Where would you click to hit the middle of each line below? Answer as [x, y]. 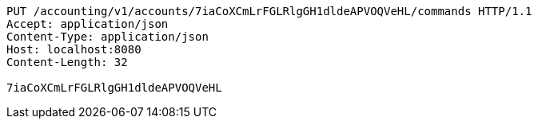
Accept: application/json [88, 24]
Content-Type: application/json [108, 37]
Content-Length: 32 [67, 62]
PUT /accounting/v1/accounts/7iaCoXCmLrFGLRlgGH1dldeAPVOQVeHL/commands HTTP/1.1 [269, 11]
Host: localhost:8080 [74, 49]
